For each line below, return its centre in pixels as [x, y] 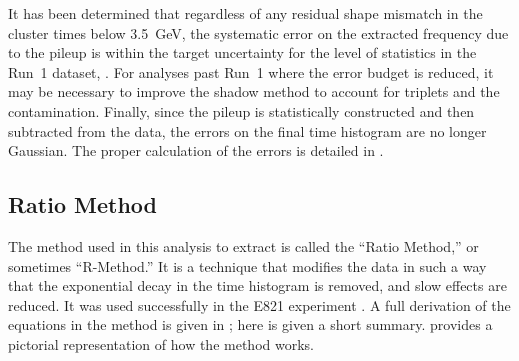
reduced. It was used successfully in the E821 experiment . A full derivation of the [259, 304]
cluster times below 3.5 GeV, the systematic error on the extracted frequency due [258, 32]
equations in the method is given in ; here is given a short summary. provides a [250, 324]
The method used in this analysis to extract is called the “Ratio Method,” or [243, 245]
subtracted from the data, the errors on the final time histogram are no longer [247, 130]
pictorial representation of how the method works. [161, 343]
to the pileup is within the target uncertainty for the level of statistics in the [242, 52]
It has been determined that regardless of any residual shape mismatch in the [245, 13]
